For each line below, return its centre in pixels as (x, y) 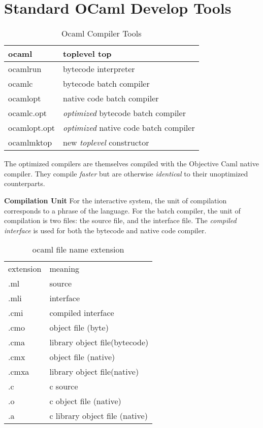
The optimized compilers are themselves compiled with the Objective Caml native (131, 164)
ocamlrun (25, 69)
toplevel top (87, 54)
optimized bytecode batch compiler (124, 113)
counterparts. (25, 183)
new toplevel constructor (106, 142)
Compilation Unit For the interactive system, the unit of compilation (116, 200)
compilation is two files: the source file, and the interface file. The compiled (120, 220)
